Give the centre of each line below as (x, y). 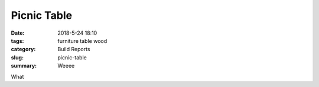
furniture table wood (82, 41)
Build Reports (74, 49)
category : (23, 49)
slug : (17, 57)
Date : (18, 33)
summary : (24, 66)
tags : (17, 41)
